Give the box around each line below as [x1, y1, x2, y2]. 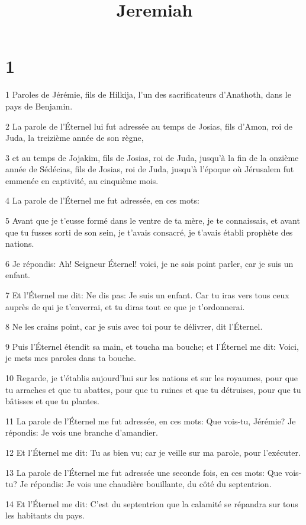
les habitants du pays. [5, 509, 85, 521]
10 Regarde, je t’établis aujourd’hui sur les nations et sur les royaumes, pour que [5, 372, 298, 384]
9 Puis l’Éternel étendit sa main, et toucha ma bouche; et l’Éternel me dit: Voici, [5, 340, 299, 352]
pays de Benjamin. [5, 99, 73, 112]
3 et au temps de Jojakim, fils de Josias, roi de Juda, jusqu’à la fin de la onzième [5, 151, 299, 163]
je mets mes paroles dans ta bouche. [5, 352, 136, 364]
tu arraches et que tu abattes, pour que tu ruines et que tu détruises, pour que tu [5, 383, 301, 395]
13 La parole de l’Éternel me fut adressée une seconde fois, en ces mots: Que [5, 466, 282, 478]
